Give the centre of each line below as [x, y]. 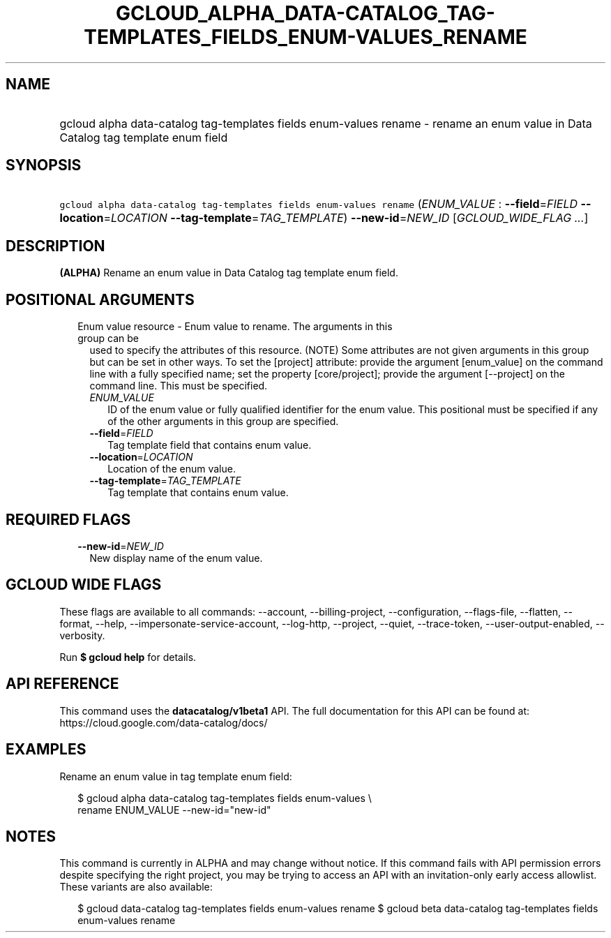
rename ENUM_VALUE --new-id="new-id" [174, 810]
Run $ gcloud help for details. [128, 657]
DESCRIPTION [55, 246]
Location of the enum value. [172, 469]
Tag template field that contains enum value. [210, 445]
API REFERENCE [62, 684]
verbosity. [82, 635]
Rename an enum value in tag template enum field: [176, 776]
